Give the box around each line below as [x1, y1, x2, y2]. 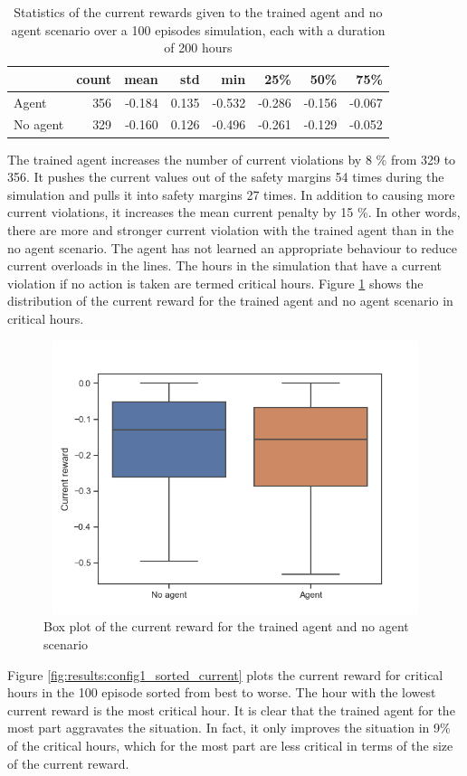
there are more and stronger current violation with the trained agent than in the [7, 220, 454, 239]
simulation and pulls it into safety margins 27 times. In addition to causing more [7, 185, 455, 203]
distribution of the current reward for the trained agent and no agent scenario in [7, 291, 453, 310]
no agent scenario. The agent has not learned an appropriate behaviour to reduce [7, 238, 458, 257]
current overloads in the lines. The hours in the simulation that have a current [7, 256, 443, 275]
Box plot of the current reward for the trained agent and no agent [43, 617, 409, 636]
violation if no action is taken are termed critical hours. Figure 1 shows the [7, 273, 424, 292]
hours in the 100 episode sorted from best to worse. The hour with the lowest [7, 683, 436, 702]
